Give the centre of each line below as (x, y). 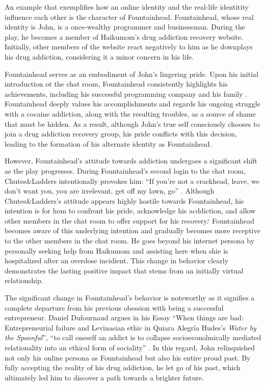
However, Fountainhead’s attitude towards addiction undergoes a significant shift (131, 161)
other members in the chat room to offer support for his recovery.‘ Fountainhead (129, 220)
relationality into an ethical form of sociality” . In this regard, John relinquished (130, 347)
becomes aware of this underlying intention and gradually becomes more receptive (132, 230)
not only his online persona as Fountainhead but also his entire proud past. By (128, 357)
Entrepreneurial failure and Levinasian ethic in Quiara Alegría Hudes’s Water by (130, 327)
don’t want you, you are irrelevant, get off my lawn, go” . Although (110, 191)
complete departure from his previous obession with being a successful (114, 307)
